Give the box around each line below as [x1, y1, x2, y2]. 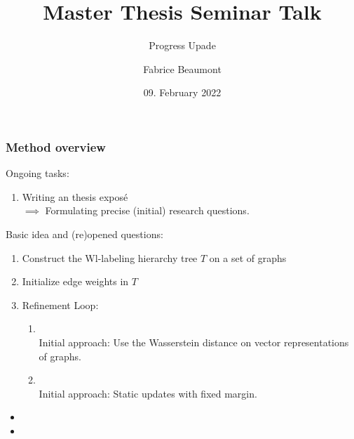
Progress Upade [149, 38, 216, 53]
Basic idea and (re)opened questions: [6, 226, 163, 241]
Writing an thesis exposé [22, 189, 128, 204]
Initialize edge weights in [22, 274, 129, 289]
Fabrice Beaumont [143, 61, 222, 76]
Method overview [6, 138, 106, 155]
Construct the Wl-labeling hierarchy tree [22, 250, 198, 265]
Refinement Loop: [22, 297, 99, 312]
